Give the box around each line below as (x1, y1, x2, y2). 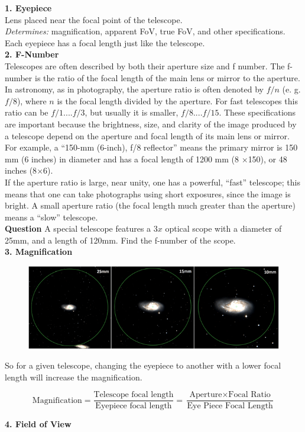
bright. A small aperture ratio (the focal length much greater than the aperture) (5, 199, 296, 212)
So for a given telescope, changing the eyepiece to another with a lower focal (5, 359, 281, 372)
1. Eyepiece (5, 2, 52, 14)
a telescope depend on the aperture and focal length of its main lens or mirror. (5, 129, 290, 142)
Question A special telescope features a (5, 222, 151, 235)
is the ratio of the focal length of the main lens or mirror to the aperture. (34, 71, 300, 84)
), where (17, 94, 47, 107)
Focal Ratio (228, 391, 271, 399)
